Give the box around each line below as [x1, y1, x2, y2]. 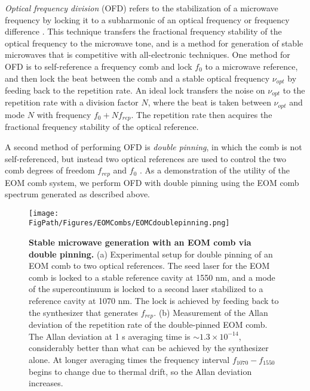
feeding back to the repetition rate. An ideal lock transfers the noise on [5, 84, 265, 97]
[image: [29, 209, 59, 218]
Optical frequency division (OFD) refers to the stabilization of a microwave [5, 2, 278, 14]
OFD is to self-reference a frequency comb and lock [5, 60, 192, 72]
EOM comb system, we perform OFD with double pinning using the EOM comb [5, 176, 299, 188]
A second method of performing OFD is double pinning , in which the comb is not [5, 140, 302, 153]
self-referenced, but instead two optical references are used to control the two [5, 152, 287, 165]
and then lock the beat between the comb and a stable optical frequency [5, 72, 270, 84]
